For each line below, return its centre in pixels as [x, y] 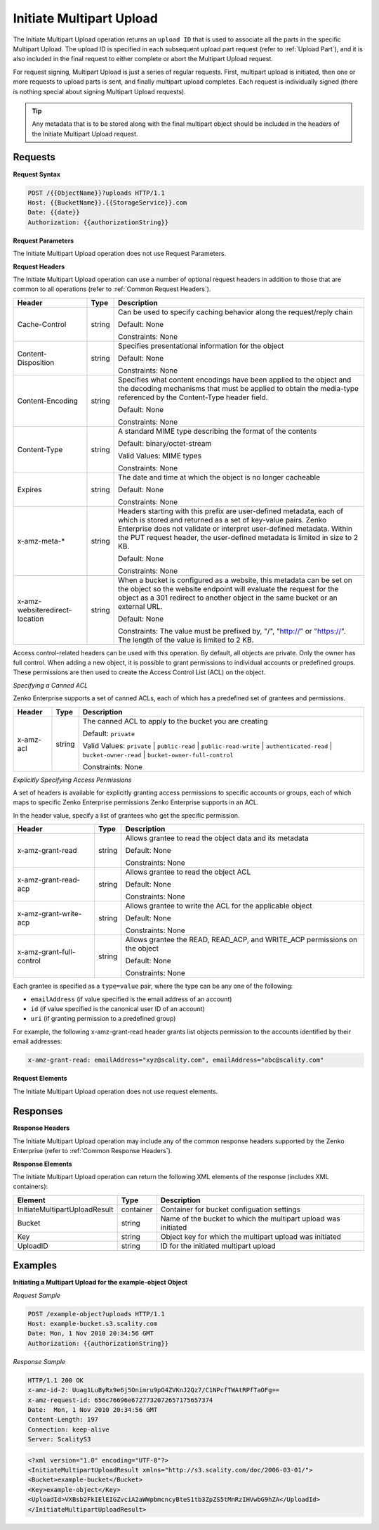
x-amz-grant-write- [49, 914]
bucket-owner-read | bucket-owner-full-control [158, 754]
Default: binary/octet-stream [165, 443]
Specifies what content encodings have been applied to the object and [235, 380]
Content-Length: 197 [63, 1420]
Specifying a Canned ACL [51, 685]
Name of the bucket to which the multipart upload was [250, 1219]
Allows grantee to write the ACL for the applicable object [219, 906]
